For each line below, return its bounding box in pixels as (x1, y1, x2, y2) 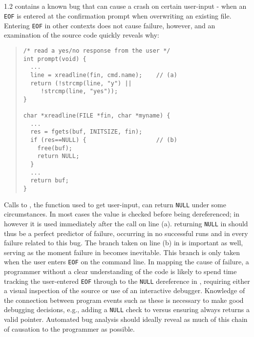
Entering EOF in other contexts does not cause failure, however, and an (4, 20, 215, 30)
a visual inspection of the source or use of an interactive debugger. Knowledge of (4, 285, 245, 296)
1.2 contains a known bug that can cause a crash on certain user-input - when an (4, 1, 247, 11)
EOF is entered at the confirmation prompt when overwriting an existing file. (4, 10, 232, 20)
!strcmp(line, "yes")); (41, 88, 118, 95)
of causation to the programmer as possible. (4, 323, 135, 334)
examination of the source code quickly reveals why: (4, 30, 159, 40)
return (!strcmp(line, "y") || (30, 79, 132, 87)
